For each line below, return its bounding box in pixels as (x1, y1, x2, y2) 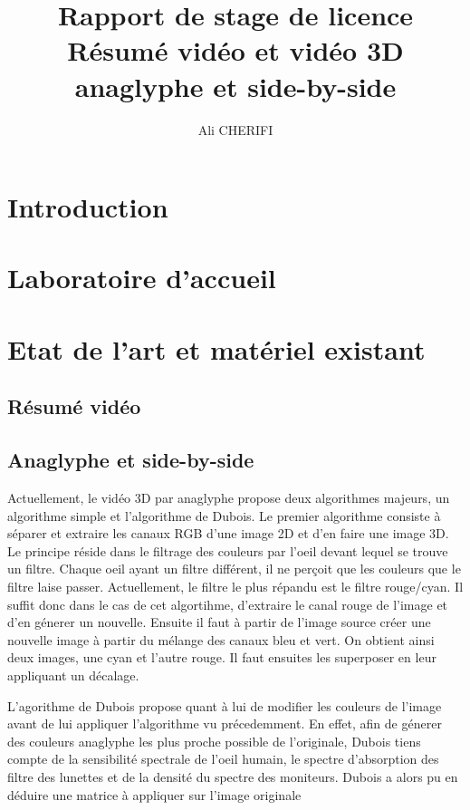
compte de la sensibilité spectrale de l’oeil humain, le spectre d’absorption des (7, 749, 439, 768)
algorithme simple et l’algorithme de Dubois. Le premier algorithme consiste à (7, 506, 441, 525)
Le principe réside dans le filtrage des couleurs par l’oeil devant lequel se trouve (7, 541, 448, 560)
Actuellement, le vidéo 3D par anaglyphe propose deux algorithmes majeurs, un (7, 488, 450, 507)
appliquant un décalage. (7, 665, 139, 684)
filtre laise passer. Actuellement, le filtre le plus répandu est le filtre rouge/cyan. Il (7, 576, 464, 595)
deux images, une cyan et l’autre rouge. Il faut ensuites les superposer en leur (7, 648, 436, 667)
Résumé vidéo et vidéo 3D (67, 32, 404, 69)
